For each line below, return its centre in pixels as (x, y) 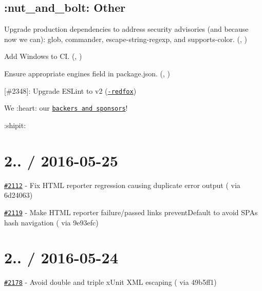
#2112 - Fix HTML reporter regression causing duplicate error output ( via (122, 185)
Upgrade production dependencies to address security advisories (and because (126, 29)
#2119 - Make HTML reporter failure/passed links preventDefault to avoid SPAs (131, 212)
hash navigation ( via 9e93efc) (51, 222)
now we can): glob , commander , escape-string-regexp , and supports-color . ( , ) (126, 39)
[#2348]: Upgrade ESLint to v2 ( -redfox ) (70, 90)
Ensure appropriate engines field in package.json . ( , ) (87, 73)
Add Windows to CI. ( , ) (43, 56)
